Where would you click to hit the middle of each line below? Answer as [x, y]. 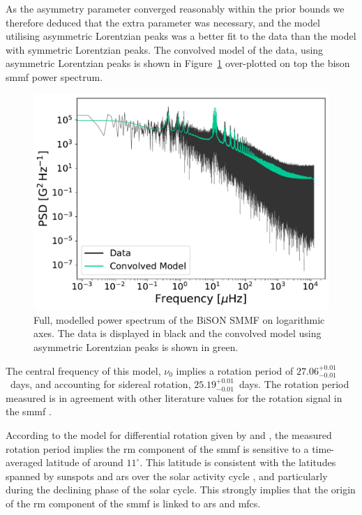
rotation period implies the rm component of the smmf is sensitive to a [157, 448]
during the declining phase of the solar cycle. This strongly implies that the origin [181, 490]
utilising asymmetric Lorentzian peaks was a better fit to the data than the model [181, 36]
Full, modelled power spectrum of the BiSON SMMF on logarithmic [179, 319]
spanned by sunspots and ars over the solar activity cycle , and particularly [167, 476]
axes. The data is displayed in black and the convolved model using [178, 333]
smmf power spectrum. [54, 76]
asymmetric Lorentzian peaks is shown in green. [136, 347]
